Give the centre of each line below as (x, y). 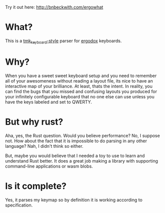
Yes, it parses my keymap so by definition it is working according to (74, 200)
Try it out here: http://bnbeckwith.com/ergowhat (54, 7)
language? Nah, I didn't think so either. (44, 146)
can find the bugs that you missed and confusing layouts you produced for (81, 91)
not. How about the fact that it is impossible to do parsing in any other (76, 141)
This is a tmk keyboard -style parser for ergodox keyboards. (63, 41)
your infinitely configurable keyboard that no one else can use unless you (80, 96)
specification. (19, 205)
